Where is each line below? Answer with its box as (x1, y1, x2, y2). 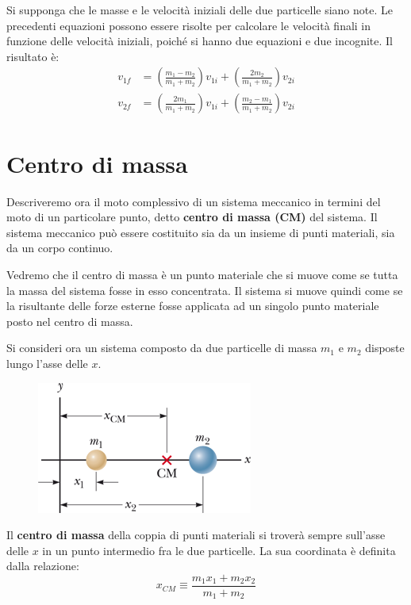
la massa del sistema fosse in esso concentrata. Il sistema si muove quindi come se (6, 281, 403, 298)
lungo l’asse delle (6, 354, 88, 371)
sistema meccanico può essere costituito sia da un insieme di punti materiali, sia (6, 224, 395, 240)
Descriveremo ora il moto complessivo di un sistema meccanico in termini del (6, 193, 381, 209)
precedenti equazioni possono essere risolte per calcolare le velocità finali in (6, 17, 371, 33)
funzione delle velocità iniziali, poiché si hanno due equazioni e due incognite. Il (6, 33, 393, 49)
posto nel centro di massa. (6, 312, 133, 329)
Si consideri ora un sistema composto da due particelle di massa (6, 339, 317, 356)
